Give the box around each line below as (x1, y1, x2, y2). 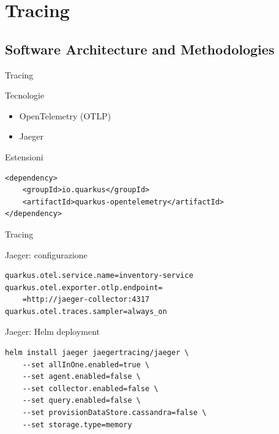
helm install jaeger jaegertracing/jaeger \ (5, 348, 189, 357)
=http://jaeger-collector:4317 (22, 295, 150, 304)
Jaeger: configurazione (5, 248, 87, 261)
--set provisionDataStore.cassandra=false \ (22, 408, 207, 417)
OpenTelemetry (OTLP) (19, 109, 111, 122)
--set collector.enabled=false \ (22, 384, 158, 393)
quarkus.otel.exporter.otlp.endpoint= (5, 283, 163, 292)
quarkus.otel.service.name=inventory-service (5, 271, 193, 280)
